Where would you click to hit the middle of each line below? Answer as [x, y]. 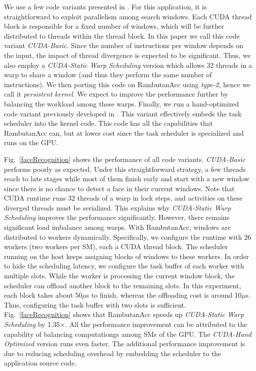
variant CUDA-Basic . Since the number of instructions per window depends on [124, 45]
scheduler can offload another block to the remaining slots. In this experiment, [123, 285]
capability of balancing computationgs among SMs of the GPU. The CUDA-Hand [128, 334]
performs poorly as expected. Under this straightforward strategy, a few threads [125, 169]
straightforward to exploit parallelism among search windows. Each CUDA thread [128, 16]
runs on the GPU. [31, 142]
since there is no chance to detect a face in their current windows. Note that [119, 188]
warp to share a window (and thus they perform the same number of [108, 75]
